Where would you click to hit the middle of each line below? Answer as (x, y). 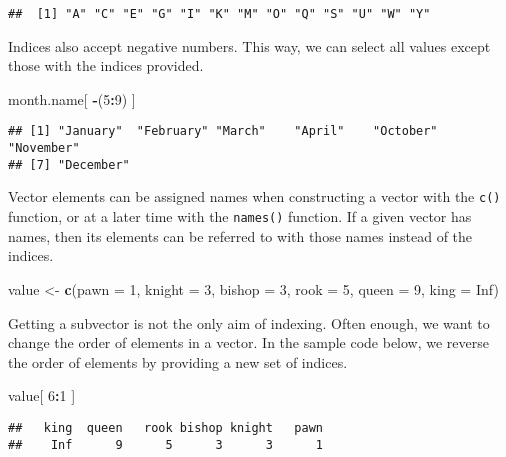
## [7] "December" (69, 164)
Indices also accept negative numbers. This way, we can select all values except (249, 45)
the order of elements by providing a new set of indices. (178, 361)
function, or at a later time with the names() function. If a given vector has (240, 216)
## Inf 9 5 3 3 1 (165, 444)
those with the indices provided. (106, 65)
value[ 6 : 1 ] (42, 395)
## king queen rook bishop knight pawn (165, 427)
